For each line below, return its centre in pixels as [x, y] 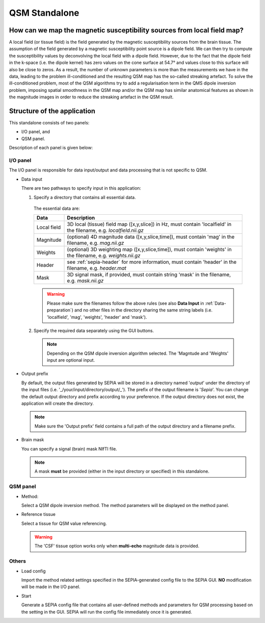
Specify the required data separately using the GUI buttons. [94, 330]
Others [18, 561]
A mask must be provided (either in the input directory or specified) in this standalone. [122, 471]
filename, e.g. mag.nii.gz [96, 243]
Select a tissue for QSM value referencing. [64, 523]
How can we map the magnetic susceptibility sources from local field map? [126, 30]
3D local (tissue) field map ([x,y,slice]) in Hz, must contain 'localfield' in [149, 225]
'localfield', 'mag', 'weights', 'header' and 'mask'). [97, 317]
